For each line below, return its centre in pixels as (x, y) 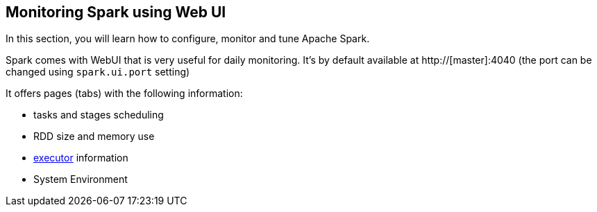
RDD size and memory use (94, 136)
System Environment (81, 179)
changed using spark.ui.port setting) (98, 72)
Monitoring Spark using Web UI (116, 12)
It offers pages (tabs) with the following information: (124, 94)
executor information (81, 158)
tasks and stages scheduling (99, 115)
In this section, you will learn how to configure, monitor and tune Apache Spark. (188, 39)
